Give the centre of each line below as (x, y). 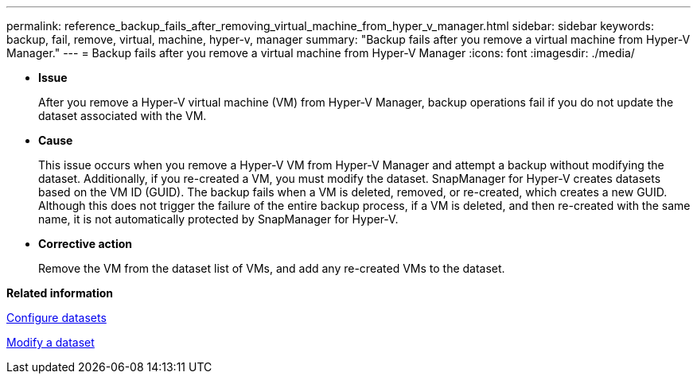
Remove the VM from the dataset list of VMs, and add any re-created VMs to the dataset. (272, 268)
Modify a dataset (51, 342)
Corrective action (85, 244)
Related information (60, 293)
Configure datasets (56, 318)
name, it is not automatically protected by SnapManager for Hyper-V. (218, 219)
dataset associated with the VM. (123, 116)
